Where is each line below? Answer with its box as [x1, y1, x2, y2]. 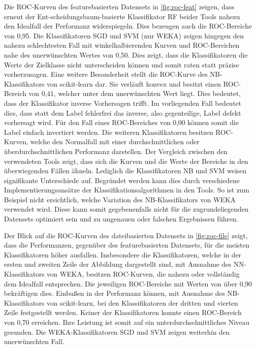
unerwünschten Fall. [4, 336, 64, 347]
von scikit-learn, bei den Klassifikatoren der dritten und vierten [46, 297, 238, 308]
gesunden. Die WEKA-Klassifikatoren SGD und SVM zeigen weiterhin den [4, 326, 230, 337]
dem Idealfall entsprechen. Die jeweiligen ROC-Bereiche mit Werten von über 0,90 [4, 278, 252, 288]
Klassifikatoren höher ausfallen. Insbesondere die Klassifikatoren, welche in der [4, 249, 241, 259]
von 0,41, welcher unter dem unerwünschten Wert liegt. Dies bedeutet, [28, 88, 241, 98]
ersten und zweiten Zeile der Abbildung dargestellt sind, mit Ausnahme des [4, 259, 231, 269]
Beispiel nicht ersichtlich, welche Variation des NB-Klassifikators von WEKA [4, 194, 236, 204]
